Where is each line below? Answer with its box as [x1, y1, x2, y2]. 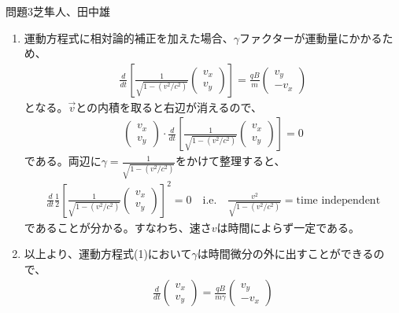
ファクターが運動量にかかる [239, 29, 382, 46]
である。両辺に [24, 153, 102, 169]
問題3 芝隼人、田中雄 [6, 3, 110, 19]
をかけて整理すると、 [175, 153, 286, 169]
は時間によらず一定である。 [216, 219, 360, 235]
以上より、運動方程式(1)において [24, 245, 192, 262]
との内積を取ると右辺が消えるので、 [76, 98, 263, 115]
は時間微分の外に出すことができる [197, 245, 374, 262]
